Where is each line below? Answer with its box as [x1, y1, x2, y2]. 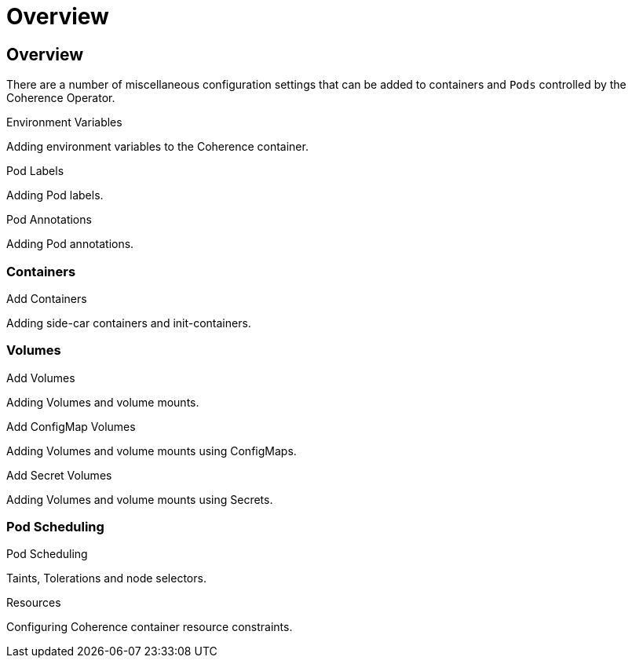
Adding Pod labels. [6, 188, 104, 202]
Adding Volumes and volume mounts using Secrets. [6, 492, 273, 506]
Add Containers [6, 291, 87, 305]
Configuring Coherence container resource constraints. [6, 620, 293, 634]
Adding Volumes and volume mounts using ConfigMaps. [6, 443, 297, 458]
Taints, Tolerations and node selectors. [6, 571, 206, 586]
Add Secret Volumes [6, 468, 112, 482]
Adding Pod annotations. [6, 237, 134, 251]
